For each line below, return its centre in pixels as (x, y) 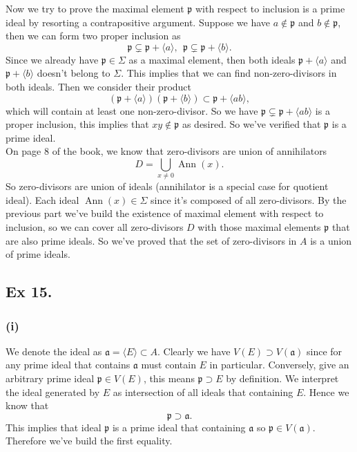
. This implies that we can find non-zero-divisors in (229, 73)
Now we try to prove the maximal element (95, 8)
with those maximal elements (259, 227)
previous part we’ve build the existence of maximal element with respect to (165, 213)
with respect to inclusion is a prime (270, 8)
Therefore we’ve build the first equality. (89, 441)
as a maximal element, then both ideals (212, 59)
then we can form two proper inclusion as (93, 36)
